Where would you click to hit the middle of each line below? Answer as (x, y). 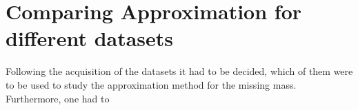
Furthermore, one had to (58, 98)
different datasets (90, 38)
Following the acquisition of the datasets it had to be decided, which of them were (179, 71)
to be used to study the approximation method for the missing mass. (151, 84)
